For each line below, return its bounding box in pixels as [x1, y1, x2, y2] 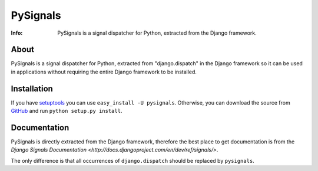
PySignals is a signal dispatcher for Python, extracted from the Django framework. [57, 29, 257, 36]
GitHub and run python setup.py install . [11, 108, 122, 115]
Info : [11, 29, 23, 36]
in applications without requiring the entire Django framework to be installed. [11, 68, 197, 75]
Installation [11, 83, 53, 93]
